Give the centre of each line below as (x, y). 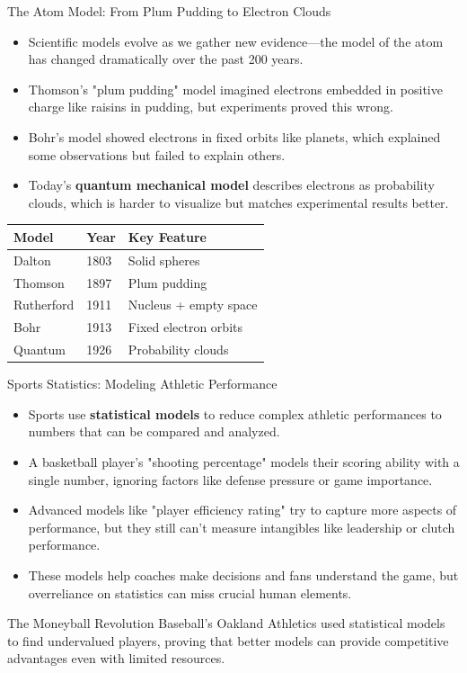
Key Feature (167, 236)
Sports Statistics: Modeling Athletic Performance (142, 384)
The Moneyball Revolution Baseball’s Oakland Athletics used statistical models (226, 623)
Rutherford (44, 305)
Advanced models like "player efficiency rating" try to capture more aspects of (242, 510)
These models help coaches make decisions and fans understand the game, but (243, 574)
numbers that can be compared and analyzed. (154, 431)
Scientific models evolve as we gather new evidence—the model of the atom (236, 41)
